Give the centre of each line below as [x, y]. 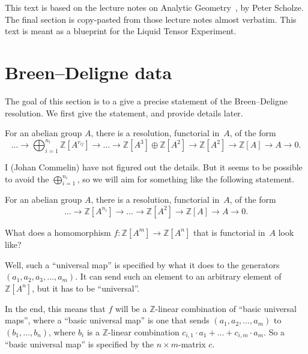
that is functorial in [229, 232]
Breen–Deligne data [89, 72]
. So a [274, 331]
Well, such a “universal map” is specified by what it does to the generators [142, 264]
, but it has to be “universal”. [86, 288]
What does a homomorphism [58, 232]
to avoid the [27, 178]
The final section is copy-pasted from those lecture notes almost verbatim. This [151, 19]
